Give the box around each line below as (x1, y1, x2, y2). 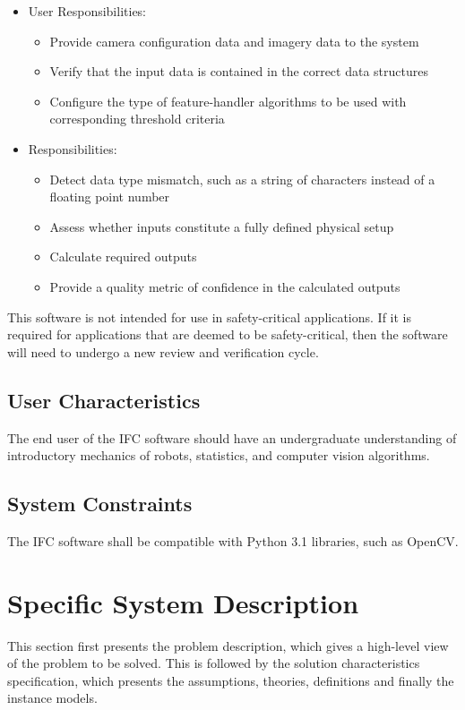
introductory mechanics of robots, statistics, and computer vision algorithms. (7, 446, 430, 465)
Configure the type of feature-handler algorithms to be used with (49, 91, 407, 110)
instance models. (7, 689, 98, 707)
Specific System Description (7, 584, 359, 620)
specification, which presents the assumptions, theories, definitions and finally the (7, 671, 454, 689)
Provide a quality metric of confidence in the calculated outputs (49, 277, 400, 295)
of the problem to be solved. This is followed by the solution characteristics (7, 654, 420, 672)
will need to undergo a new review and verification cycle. (7, 342, 319, 361)
